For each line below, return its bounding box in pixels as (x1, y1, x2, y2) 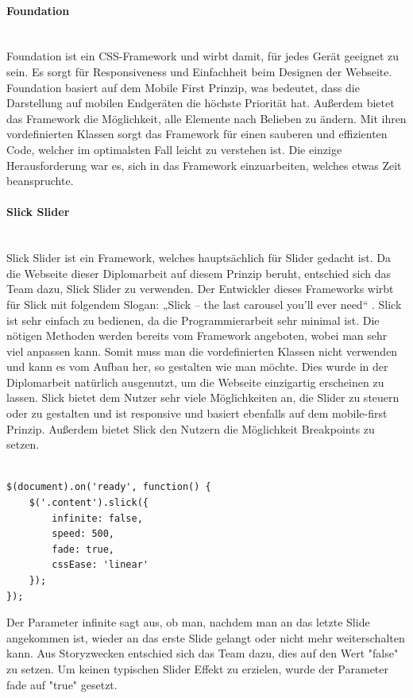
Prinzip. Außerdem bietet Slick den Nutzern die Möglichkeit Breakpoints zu (6, 420, 375, 437)
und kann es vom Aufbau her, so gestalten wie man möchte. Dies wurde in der (6, 358, 388, 375)
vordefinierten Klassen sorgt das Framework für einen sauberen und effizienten (6, 125, 388, 142)
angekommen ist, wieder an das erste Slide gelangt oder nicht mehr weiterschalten (6, 629, 405, 646)
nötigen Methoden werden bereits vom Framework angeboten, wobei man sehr (6, 327, 388, 344)
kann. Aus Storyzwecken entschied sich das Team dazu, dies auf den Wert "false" (6, 645, 399, 661)
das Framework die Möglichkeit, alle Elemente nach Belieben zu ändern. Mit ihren (6, 110, 407, 126)
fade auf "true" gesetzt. (6, 676, 118, 692)
